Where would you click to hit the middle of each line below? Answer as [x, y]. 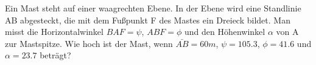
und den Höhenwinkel [225, 32]
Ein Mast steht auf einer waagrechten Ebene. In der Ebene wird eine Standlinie [153, 8]
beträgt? [55, 55]
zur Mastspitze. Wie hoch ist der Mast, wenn [89, 43]
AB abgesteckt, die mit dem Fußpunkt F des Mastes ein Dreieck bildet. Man [148, 20]
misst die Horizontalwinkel [54, 32]
